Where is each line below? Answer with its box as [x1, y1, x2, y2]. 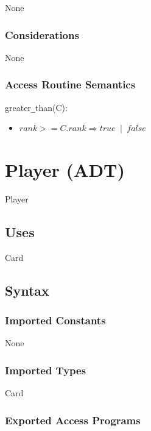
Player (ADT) [5, 157, 125, 182]
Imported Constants [5, 313, 106, 328]
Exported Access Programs [5, 412, 141, 427]
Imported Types [5, 362, 86, 377]
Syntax [5, 280, 49, 299]
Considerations [5, 27, 79, 42]
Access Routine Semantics [5, 77, 136, 92]
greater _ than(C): [5, 101, 68, 113]
